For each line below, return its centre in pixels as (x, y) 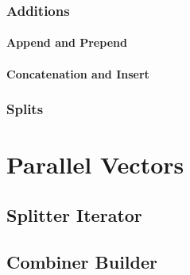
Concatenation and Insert (78, 73)
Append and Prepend (67, 42)
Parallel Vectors (95, 164)
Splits (25, 109)
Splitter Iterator (74, 214)
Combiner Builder (82, 261)
